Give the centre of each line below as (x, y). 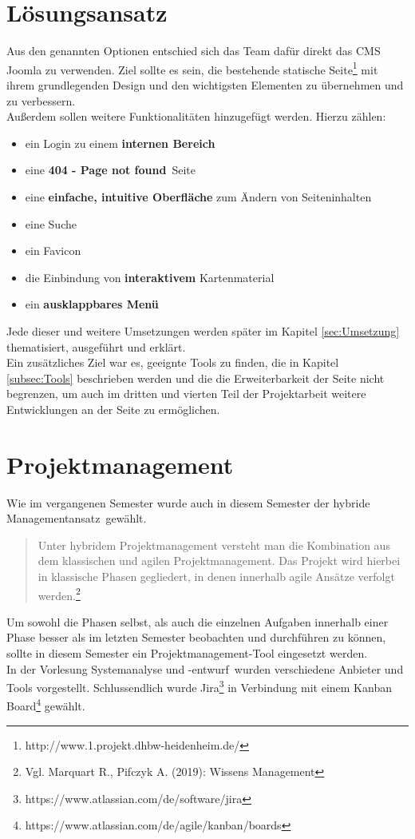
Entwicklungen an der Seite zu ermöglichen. (113, 409)
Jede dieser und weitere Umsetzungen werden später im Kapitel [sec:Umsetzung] (203, 330)
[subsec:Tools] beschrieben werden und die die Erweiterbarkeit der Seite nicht (196, 378)
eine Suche (51, 223)
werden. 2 (59, 594)
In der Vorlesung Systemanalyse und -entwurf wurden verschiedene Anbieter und (205, 668)
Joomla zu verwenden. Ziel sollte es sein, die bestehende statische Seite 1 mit (192, 68)
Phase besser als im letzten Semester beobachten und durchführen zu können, (196, 637)
